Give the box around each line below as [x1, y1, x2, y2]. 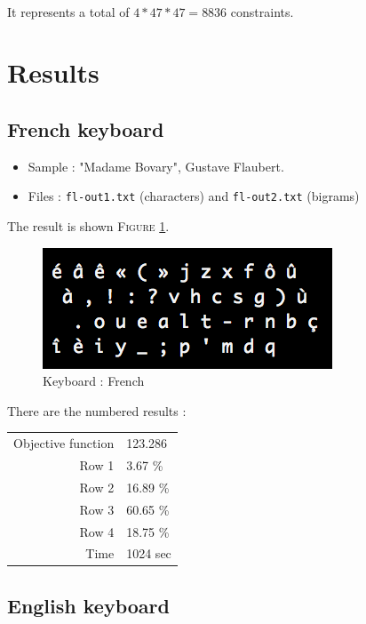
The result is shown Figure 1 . [7, 217, 170, 236]
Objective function [13, 434, 115, 452]
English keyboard [7, 591, 170, 619]
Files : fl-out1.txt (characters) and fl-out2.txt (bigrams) [28, 187, 360, 205]
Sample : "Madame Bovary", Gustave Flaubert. [28, 156, 284, 175]
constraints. [230, 2, 294, 20]
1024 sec [126, 544, 171, 563]
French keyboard [7, 115, 164, 142]
